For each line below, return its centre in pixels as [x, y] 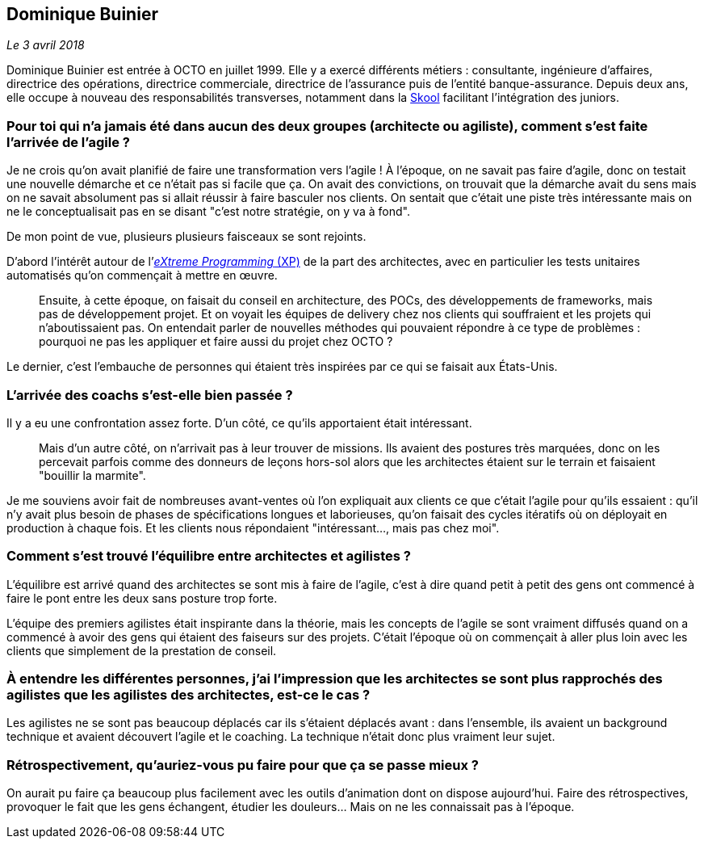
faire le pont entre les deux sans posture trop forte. [142, 598]
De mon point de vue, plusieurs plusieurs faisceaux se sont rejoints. [186, 237]
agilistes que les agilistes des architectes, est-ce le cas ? [189, 695]
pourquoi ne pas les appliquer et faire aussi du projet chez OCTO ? [216, 342]
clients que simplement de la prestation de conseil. [142, 650]
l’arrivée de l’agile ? [68, 142]
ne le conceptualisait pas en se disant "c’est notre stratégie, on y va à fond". [208, 212]
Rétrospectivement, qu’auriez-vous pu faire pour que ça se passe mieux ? [243, 765]
